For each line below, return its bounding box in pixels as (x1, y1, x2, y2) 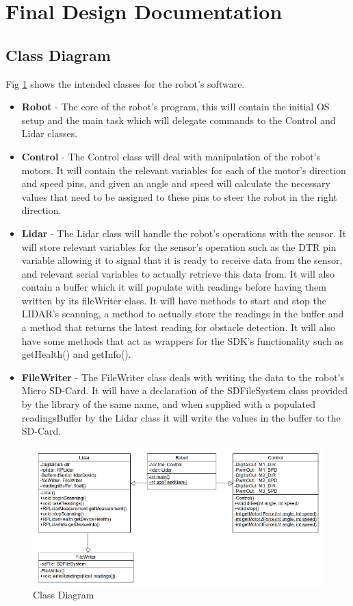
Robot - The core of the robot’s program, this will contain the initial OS (21, 99, 330, 114)
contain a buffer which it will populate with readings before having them (21, 280, 326, 294)
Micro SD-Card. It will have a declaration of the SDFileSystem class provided (21, 383, 348, 398)
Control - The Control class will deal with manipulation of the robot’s (21, 149, 320, 163)
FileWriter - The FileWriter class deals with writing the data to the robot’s (21, 369, 345, 384)
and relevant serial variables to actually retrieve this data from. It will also (21, 266, 335, 280)
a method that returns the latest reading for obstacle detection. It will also (21, 320, 335, 335)
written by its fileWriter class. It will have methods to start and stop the (21, 293, 326, 307)
